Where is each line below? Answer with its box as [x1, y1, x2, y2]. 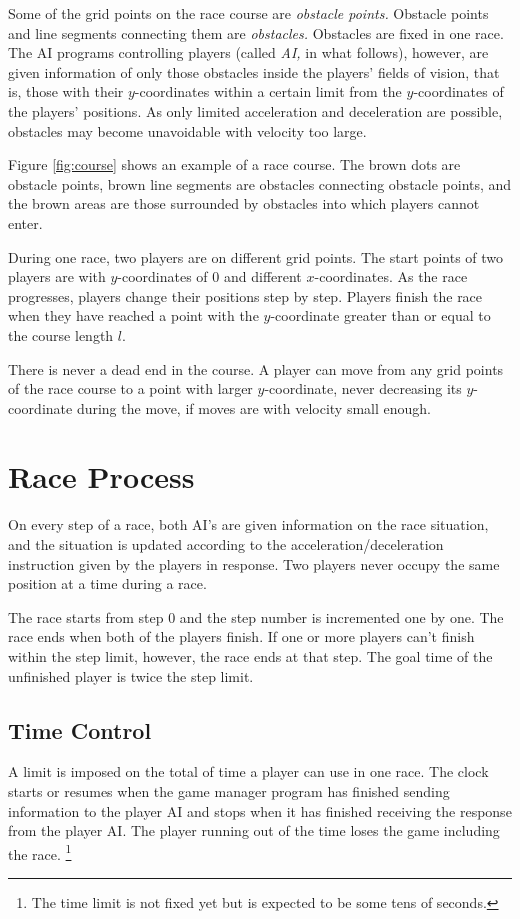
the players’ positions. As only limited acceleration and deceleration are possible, [8, 100, 503, 121]
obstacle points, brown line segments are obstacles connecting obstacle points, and [8, 173, 512, 194]
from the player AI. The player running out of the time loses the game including [8, 820, 500, 841]
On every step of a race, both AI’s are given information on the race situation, [8, 514, 489, 535]
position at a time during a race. [8, 573, 207, 594]
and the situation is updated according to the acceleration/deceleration [8, 534, 444, 554]
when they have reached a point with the [8, 305, 259, 326]
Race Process [8, 456, 195, 497]
